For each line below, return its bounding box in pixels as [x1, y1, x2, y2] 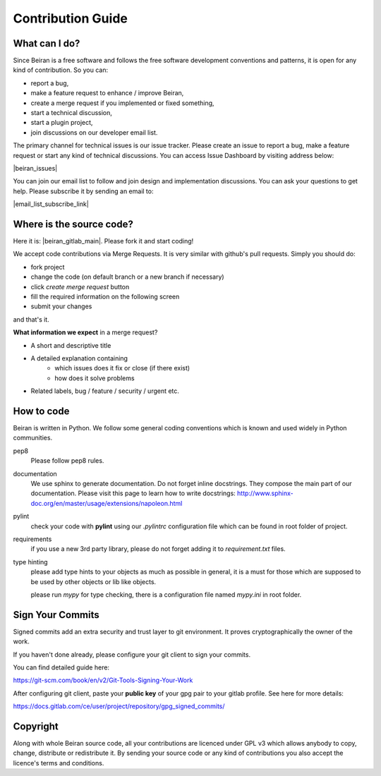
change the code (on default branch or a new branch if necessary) [30, 272, 225, 281]
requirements [13, 535, 52, 543]
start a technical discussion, [30, 109, 113, 117]
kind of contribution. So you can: [13, 66, 109, 74]
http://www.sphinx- [236, 489, 294, 497]
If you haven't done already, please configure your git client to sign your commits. [13, 650, 250, 659]
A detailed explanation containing [30, 353, 128, 363]
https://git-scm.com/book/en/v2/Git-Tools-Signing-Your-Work [13, 676, 193, 684]
